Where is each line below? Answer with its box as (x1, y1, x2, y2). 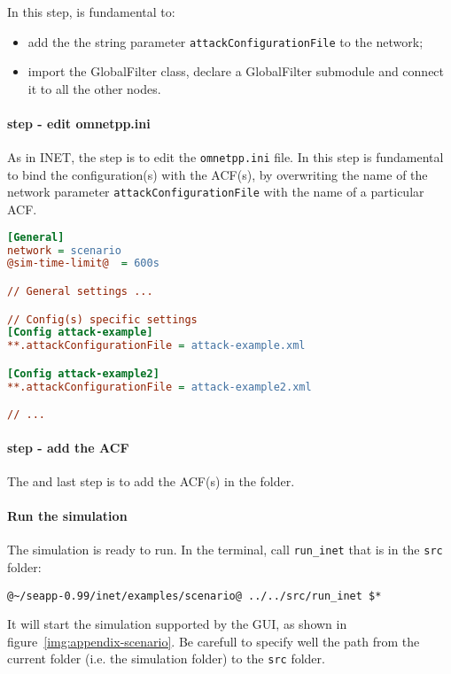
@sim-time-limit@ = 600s (7, 257, 159, 270)
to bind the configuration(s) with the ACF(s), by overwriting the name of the (7, 165, 428, 183)
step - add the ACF (7, 438, 129, 456)
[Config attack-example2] (7, 367, 159, 380)
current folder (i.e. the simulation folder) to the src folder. (7, 649, 325, 668)
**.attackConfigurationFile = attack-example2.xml (7, 380, 312, 393)
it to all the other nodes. (27, 79, 161, 97)
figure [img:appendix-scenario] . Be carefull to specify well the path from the (7, 631, 420, 650)
